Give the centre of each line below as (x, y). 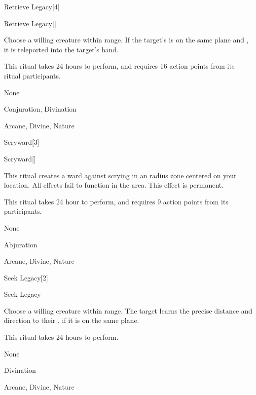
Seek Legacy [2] (26, 277)
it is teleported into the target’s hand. (61, 49)
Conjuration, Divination (40, 109)
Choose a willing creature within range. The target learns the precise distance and (128, 310)
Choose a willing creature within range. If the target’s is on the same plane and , (126, 40)
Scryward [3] (22, 142)
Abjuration (21, 244)
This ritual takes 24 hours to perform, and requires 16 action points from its (119, 66)
